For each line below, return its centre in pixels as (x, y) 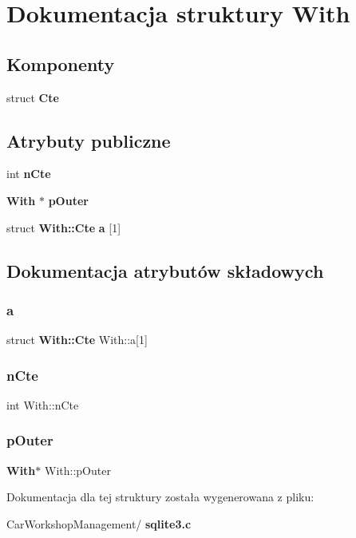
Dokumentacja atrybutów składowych (165, 270)
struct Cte (33, 97)
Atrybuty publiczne (89, 140)
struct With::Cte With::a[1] (77, 340)
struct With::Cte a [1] (64, 227)
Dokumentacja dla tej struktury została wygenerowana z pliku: (160, 497)
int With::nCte (43, 404)
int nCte (29, 174)
